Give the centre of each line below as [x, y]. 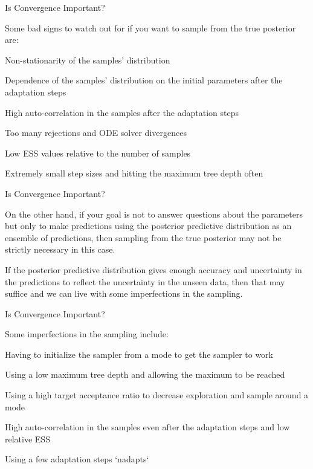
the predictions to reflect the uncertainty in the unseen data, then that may [145, 281]
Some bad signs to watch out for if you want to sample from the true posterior [150, 27]
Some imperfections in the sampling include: [87, 334]
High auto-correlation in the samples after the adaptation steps [122, 112]
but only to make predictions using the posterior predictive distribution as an [148, 226]
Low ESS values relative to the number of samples [98, 153]
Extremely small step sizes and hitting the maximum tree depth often [134, 173]
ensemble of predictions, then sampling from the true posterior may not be [143, 237]
